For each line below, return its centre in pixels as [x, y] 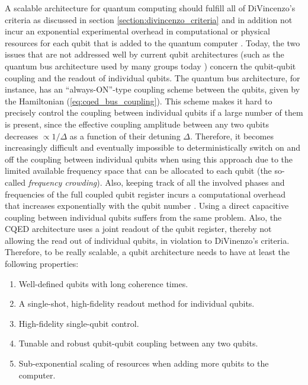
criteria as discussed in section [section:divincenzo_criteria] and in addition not [149, 19]
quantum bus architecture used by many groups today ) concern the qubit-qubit [150, 66]
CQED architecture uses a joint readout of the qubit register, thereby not [138, 229]
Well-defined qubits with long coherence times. [103, 283]
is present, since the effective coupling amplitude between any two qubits [137, 124]
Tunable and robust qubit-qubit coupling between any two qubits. [138, 343]
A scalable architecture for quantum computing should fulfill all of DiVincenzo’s [150, 8]
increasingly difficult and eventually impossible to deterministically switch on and [153, 147]
